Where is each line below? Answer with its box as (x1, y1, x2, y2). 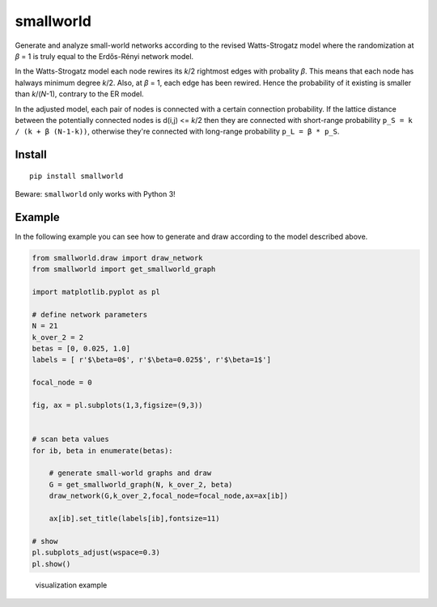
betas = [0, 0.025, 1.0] (32, 344, 131, 354)
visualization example (35, 579, 108, 590)
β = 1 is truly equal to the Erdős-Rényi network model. (15, 51, 194, 61)
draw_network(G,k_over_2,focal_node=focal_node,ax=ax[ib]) (49, 491, 289, 501)
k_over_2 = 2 (32, 333, 84, 342)
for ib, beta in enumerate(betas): (32, 446, 173, 455)
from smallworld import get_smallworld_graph (32, 265, 216, 274)
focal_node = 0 (32, 378, 92, 388)
